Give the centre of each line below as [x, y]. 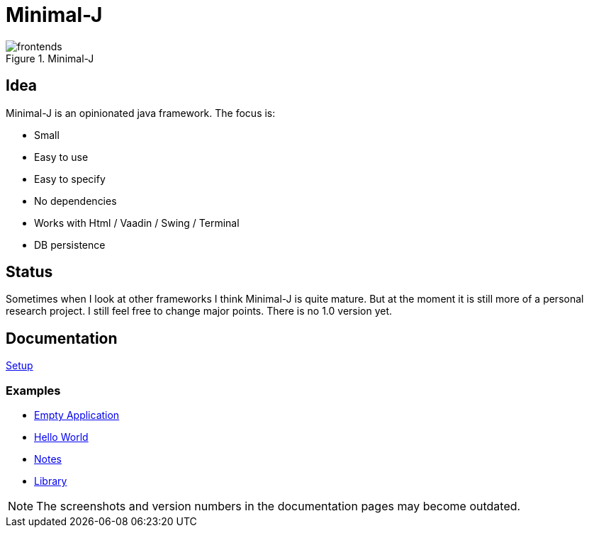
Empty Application [77, 415]
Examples [33, 390]
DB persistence [70, 245]
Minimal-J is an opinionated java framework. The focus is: [141, 113]
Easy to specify [70, 179]
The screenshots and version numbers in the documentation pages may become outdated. [279, 506]
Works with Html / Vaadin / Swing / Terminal [137, 223]
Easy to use [61, 157]
